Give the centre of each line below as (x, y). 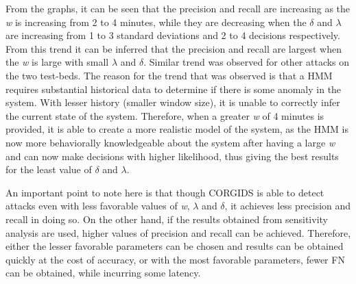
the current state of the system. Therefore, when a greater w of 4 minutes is (165, 115)
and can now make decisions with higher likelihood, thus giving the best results (172, 156)
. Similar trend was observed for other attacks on (247, 62)
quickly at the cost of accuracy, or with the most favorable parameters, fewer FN (175, 259)
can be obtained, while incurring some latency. (103, 273)
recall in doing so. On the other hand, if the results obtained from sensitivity (167, 219)
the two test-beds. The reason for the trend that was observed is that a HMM (169, 75)
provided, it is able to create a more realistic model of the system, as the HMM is (177, 129)
